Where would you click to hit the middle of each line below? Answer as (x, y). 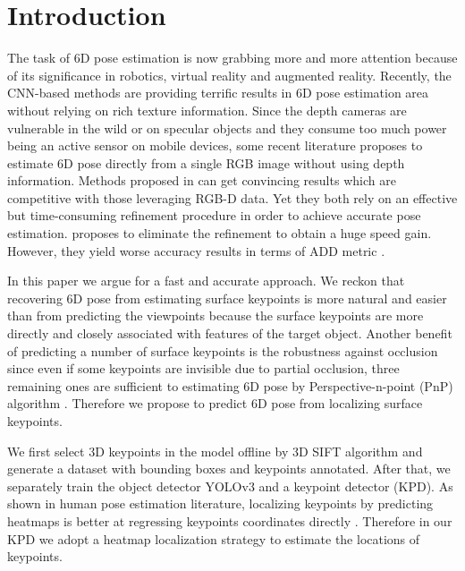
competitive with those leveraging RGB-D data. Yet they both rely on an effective (232, 197)
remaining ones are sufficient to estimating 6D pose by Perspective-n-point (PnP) (230, 385)
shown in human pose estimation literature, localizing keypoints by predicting (220, 503)
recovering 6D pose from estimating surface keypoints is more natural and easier (227, 298)
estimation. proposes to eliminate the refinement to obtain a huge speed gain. (220, 233)
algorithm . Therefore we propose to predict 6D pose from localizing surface (215, 403)
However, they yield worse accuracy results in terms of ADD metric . (196, 250)
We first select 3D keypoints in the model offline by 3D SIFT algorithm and (215, 451)
